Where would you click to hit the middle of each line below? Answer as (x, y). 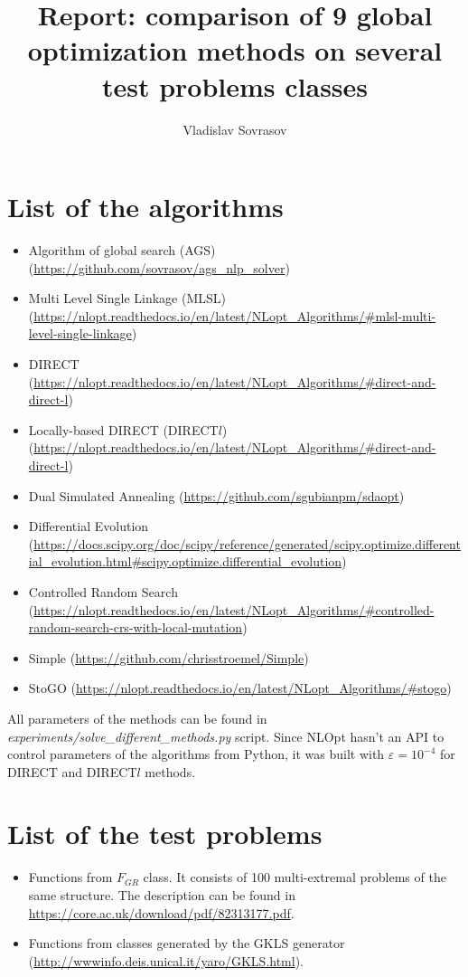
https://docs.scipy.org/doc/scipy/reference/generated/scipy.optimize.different (247, 543)
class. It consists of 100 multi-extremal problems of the (295, 877)
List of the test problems (165, 834)
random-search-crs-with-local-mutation (136, 627)
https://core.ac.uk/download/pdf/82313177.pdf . (161, 912)
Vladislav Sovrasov (235, 129)
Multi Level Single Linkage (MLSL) (127, 298)
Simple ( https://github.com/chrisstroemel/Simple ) (168, 657)
